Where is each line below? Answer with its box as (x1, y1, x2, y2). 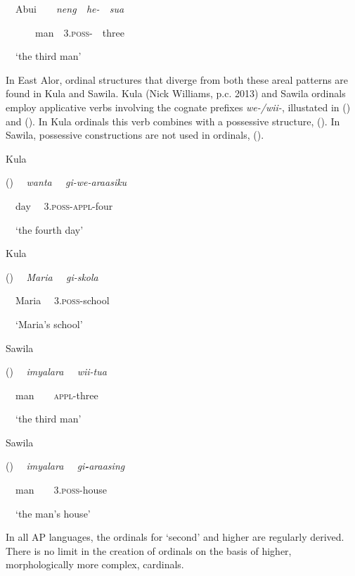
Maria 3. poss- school (15, 293, 110, 308)
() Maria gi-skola (6, 269, 98, 284)
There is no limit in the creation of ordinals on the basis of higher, (6, 543, 292, 558)
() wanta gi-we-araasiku (6, 175, 127, 189)
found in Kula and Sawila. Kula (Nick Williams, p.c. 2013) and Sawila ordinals (6, 86, 346, 101)
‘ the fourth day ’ (15, 222, 84, 237)
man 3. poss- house (15, 482, 108, 497)
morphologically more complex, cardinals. (6, 557, 184, 572)
